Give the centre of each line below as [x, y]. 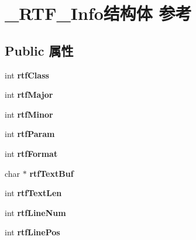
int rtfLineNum [35, 212]
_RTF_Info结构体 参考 [98, 13]
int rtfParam [30, 134]
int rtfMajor [29, 95]
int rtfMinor [29, 114]
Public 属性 [39, 50]
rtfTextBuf [51, 173]
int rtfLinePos [32, 232]
